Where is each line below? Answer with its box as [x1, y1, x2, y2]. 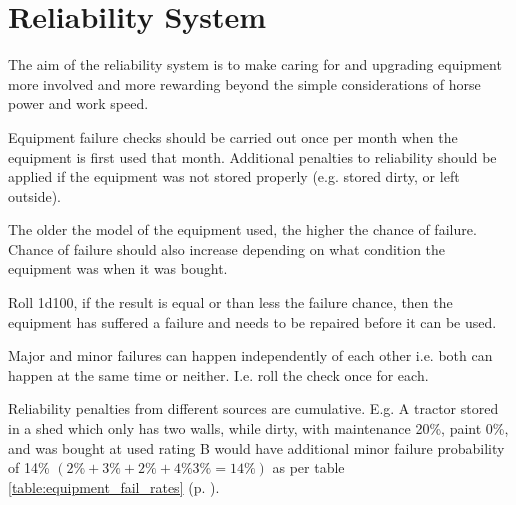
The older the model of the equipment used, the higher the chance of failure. [8, 219, 477, 240]
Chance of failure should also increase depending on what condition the [8, 238, 446, 259]
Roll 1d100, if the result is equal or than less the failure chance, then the [8, 292, 453, 313]
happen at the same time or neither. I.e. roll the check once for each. [8, 364, 429, 385]
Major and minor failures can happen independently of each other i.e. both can [8, 345, 493, 366]
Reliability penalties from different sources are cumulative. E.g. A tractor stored [8, 398, 499, 419]
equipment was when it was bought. [8, 258, 228, 279]
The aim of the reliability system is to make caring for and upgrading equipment [8, 54, 502, 75]
